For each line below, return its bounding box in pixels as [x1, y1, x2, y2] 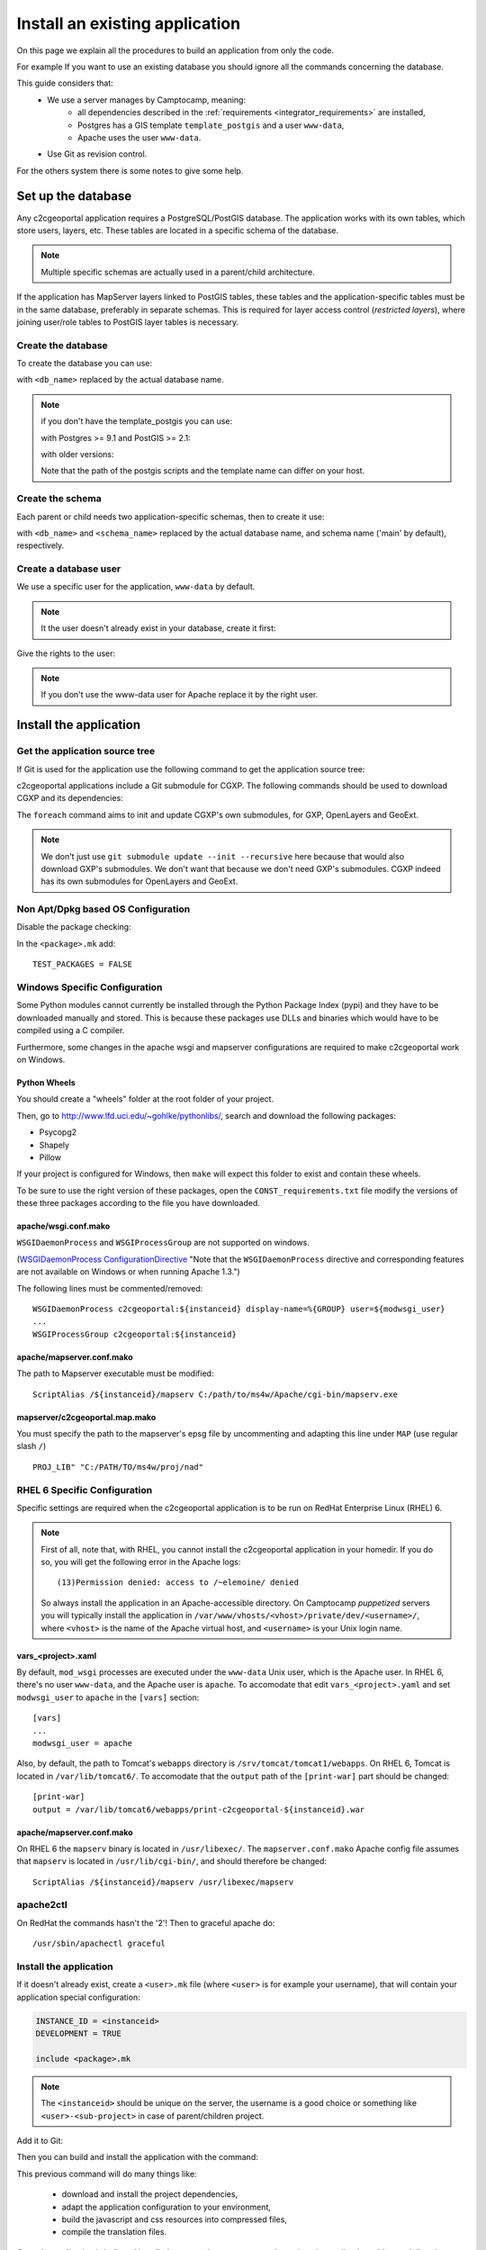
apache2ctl [16, 1899, 67, 1912]
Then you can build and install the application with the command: [16, 2152, 258, 2163]
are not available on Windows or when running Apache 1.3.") [16, 1266, 240, 1277]
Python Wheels [16, 1076, 76, 1088]
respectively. [16, 540, 65, 551]
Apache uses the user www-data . [77, 131, 202, 143]
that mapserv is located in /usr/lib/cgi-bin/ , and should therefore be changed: [16, 1856, 328, 1867]
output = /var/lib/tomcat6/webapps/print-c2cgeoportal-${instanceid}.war [32, 1804, 365, 1814]
